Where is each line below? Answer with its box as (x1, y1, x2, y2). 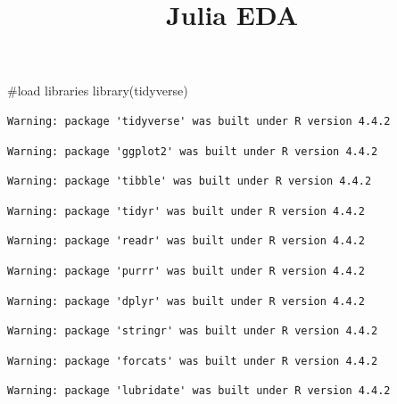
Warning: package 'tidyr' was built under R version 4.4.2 (7, 204, 365, 218)
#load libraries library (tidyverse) (7, 81, 188, 100)
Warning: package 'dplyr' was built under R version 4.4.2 (7, 294, 365, 308)
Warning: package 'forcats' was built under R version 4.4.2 (7, 354, 378, 367)
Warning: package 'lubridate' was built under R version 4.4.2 (7, 384, 391, 398)
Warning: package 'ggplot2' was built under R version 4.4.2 (7, 144, 378, 158)
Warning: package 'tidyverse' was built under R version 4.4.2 (7, 114, 391, 128)
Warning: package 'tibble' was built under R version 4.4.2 (7, 175, 372, 188)
